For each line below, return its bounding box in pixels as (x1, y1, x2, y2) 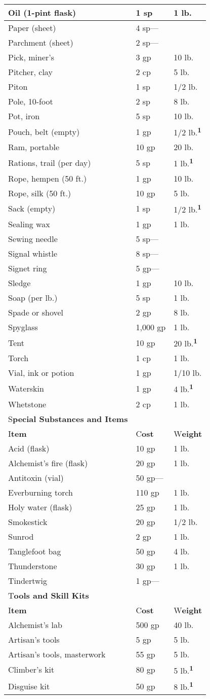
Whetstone (8, 398, 47, 410)
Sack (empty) (8, 202, 56, 215)
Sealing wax (8, 218, 50, 230)
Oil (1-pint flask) (8, 7, 76, 18)
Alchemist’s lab (8, 618, 62, 631)
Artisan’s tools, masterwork (8, 648, 106, 660)
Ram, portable (8, 141, 60, 153)
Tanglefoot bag (8, 545, 61, 557)
